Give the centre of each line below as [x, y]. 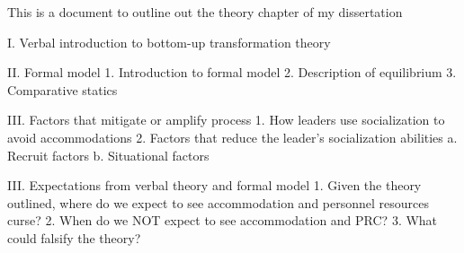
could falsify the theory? [74, 237]
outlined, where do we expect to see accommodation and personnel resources [219, 202]
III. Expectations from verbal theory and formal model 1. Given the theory [214, 185]
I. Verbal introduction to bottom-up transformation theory [169, 42]
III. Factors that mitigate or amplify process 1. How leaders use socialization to [226, 120]
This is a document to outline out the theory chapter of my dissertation [205, 12]
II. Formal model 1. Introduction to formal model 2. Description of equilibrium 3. [232, 72]
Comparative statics [62, 89]
